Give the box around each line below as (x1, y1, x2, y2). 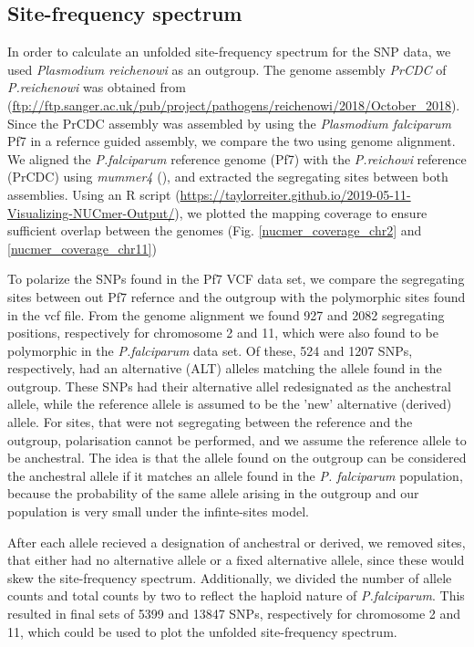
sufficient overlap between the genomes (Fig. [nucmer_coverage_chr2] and (7, 221, 422, 240)
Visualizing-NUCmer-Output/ (7, 203, 175, 222)
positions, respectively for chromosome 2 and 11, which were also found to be (7, 323, 439, 342)
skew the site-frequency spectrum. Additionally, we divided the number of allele (7, 568, 452, 587)
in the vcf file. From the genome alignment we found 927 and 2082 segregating (7, 305, 445, 324)
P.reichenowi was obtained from (7, 78, 186, 97)
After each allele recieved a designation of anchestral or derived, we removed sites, (7, 532, 466, 551)
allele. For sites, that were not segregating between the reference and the (7, 412, 413, 432)
